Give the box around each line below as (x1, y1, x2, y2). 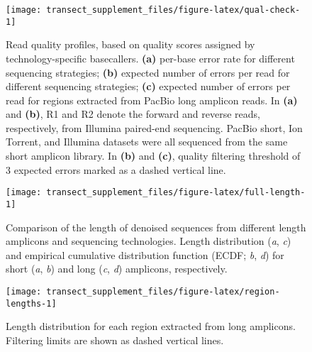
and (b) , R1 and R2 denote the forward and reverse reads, (6, 106, 260, 121)
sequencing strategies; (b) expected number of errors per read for (6, 65, 290, 79)
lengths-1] (6, 298, 57, 309)
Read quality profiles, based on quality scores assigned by (6, 37, 255, 52)
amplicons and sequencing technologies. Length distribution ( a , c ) (6, 233, 291, 248)
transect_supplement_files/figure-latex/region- (46, 286, 280, 297)
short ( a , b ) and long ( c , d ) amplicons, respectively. (6, 261, 228, 276)
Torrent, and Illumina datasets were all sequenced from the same (6, 134, 288, 149)
